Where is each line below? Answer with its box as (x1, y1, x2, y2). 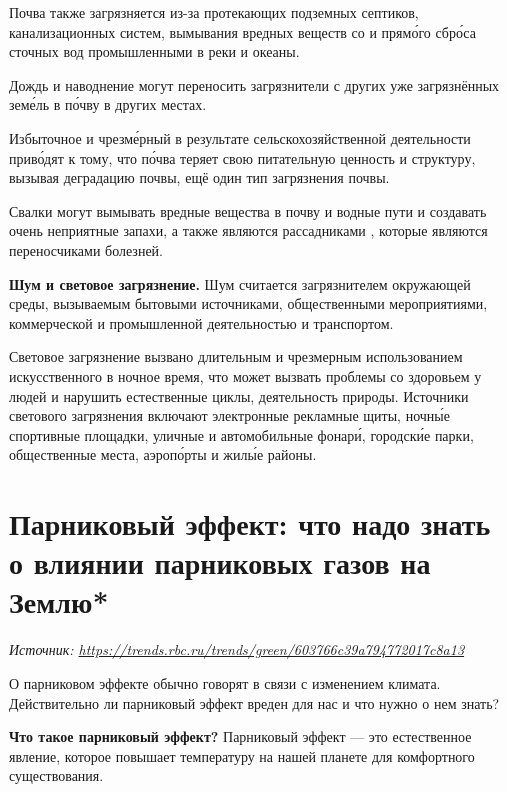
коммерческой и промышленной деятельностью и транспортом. (9, 312, 394, 333)
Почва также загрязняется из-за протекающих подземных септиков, (9, 2, 419, 22)
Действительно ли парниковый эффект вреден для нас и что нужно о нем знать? (9, 692, 500, 713)
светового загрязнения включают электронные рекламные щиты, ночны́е (9, 405, 450, 426)
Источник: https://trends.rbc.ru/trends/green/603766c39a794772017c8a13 (9, 639, 465, 660)
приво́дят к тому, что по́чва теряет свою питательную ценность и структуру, (9, 147, 476, 168)
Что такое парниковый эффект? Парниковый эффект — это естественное (9, 726, 472, 747)
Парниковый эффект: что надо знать (9, 503, 491, 544)
